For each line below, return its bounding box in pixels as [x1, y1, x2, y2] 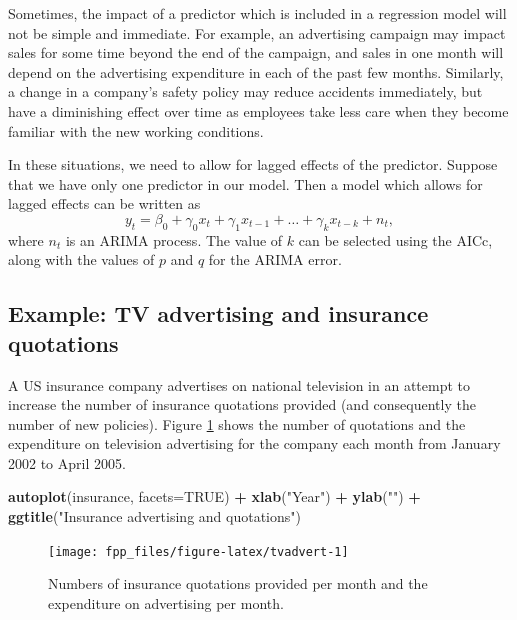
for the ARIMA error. [208, 249, 342, 270]
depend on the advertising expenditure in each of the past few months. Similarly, [8, 61, 504, 82]
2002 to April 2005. [8, 452, 126, 473]
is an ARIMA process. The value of [65, 229, 283, 250]
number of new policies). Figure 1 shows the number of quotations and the [8, 413, 466, 434]
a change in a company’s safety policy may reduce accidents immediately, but [8, 81, 483, 102]
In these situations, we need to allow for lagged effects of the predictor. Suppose [8, 154, 498, 175]
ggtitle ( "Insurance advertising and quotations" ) [8, 506, 301, 527]
